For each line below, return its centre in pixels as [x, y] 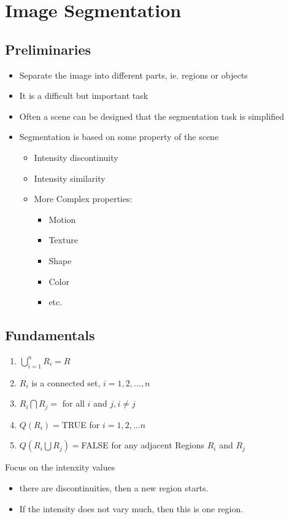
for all [73, 403]
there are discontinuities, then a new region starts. [114, 487]
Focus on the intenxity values [60, 467]
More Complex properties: [83, 199]
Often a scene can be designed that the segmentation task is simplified [152, 116]
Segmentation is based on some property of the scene [119, 137]
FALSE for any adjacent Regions [143, 445]
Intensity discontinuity [76, 157]
